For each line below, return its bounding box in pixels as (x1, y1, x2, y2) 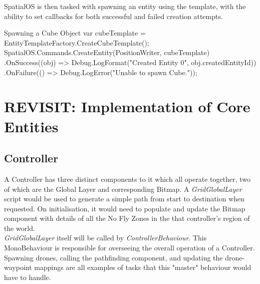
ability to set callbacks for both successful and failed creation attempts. (4, 11, 223, 21)
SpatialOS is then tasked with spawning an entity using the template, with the (4, 1, 246, 11)
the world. (4, 222, 35, 233)
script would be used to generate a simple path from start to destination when (4, 193, 245, 204)
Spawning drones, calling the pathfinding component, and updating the (4, 252, 223, 262)
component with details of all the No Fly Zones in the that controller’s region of (4, 213, 250, 223)
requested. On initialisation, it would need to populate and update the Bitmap (4, 203, 245, 213)
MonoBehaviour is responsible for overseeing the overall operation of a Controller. (4, 242, 255, 253)
